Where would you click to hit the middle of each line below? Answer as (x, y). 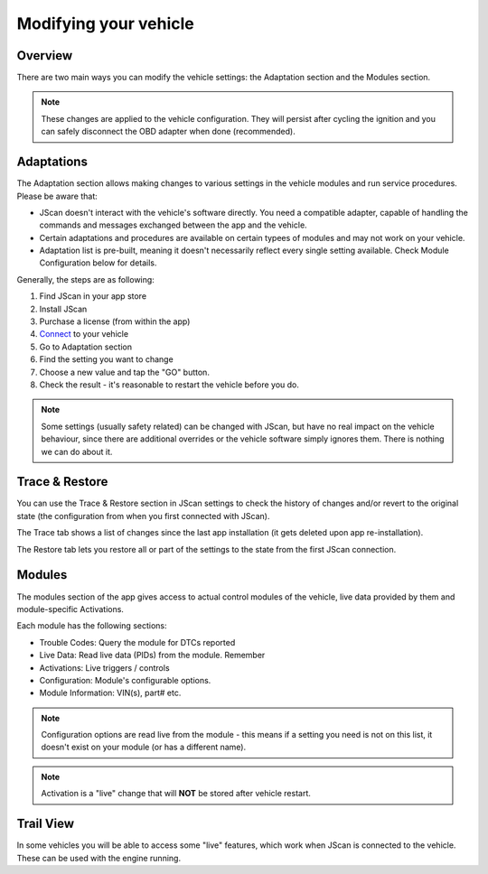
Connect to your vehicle (84, 334)
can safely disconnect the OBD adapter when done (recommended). (168, 132)
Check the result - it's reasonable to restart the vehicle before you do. (169, 385)
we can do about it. (77, 451)
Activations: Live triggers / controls (105, 667)
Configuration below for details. (98, 263)
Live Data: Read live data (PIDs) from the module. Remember (152, 655)
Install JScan (63, 309)
